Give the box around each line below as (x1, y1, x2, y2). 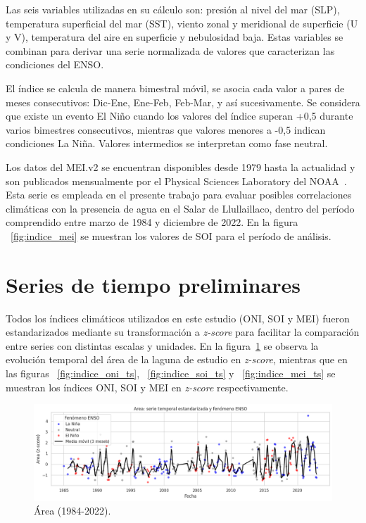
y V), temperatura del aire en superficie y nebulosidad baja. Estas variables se (6, 30, 343, 44)
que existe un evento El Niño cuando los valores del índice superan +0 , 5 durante (6, 108, 353, 123)
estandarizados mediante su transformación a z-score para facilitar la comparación (6, 324, 360, 339)
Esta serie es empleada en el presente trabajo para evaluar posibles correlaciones (6, 187, 352, 202)
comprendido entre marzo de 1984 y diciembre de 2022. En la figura (6, 215, 298, 229)
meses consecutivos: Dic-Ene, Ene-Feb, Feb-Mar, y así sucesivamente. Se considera (6, 94, 360, 109)
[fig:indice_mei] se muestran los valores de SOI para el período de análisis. (11, 228, 332, 243)
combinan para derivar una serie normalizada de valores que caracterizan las (6, 43, 335, 58)
